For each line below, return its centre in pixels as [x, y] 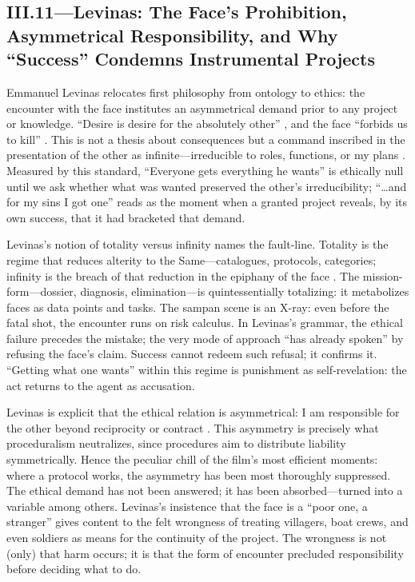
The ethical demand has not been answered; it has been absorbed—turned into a [205, 490]
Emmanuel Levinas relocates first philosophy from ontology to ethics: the [186, 92]
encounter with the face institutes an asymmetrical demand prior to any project [202, 108]
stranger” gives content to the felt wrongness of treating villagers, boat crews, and [207, 522]
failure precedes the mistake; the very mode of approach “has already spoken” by [205, 338]
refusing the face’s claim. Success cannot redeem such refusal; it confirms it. [192, 354]
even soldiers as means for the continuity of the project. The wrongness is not [197, 538]
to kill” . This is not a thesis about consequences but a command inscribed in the [206, 139]
